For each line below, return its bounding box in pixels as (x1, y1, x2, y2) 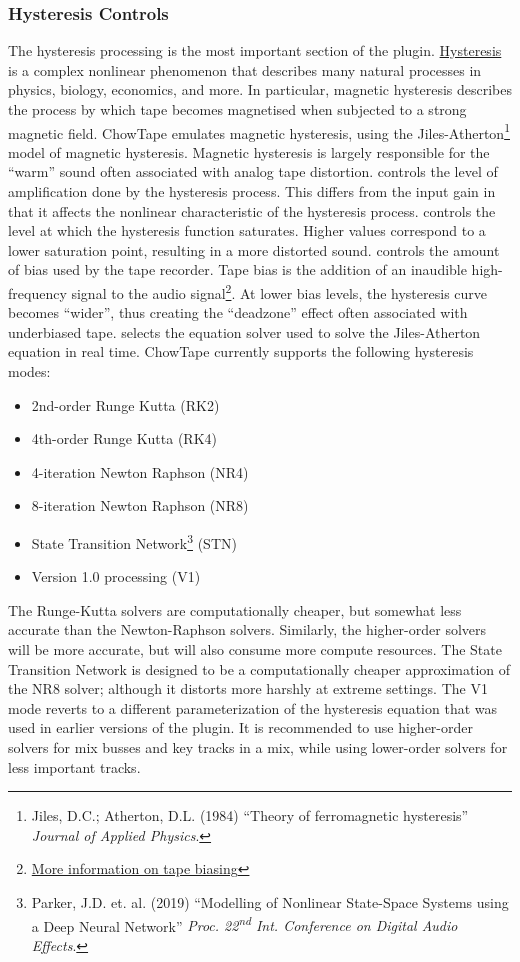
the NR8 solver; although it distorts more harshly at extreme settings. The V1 (8, 678, 488, 699)
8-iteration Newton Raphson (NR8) (31, 495, 249, 516)
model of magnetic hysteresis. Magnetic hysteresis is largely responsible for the (8, 141, 490, 162)
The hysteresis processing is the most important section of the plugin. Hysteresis (8, 40, 502, 61)
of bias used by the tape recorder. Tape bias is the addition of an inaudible (8, 259, 467, 280)
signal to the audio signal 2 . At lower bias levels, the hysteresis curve (71, 280, 488, 303)
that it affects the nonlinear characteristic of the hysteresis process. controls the (8, 200, 496, 221)
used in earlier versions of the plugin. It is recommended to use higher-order (8, 717, 473, 738)
